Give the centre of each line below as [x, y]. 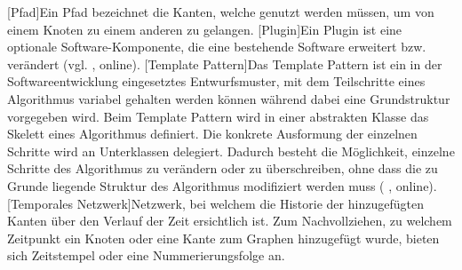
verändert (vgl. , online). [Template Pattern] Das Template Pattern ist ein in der [225, 64]
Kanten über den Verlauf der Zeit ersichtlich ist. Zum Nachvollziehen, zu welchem [230, 221]
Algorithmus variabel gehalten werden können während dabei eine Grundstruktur [229, 98]
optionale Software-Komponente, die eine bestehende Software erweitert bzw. [217, 47]
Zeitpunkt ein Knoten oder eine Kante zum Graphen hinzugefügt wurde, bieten [223, 238]
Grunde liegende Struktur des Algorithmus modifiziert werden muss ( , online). [222, 185]
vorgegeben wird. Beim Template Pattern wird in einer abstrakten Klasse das [218, 116]
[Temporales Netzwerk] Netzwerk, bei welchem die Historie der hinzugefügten [215, 203]
